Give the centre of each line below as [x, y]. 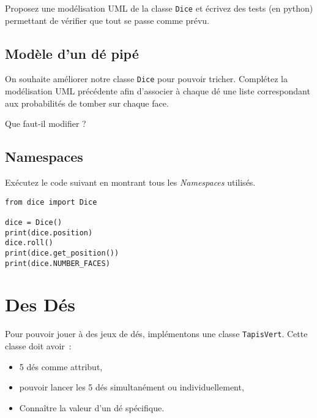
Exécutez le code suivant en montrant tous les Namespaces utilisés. [130, 182]
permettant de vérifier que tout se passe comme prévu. [107, 20]
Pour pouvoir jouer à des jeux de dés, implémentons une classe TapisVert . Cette [156, 334]
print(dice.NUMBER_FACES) [58, 263]
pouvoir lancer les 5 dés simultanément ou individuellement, [132, 387]
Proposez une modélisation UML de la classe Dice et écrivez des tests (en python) [159, 8]
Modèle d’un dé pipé [72, 53]
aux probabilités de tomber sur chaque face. [87, 103]
